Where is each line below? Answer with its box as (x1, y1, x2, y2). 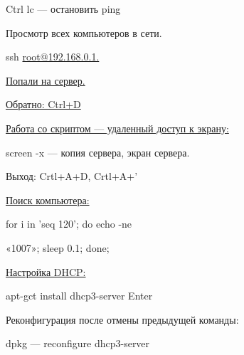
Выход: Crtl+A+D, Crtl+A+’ (6, 169, 138, 184)
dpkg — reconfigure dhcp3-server (6, 336, 150, 351)
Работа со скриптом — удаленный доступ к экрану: (6, 120, 229, 135)
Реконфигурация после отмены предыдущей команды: (6, 312, 239, 327)
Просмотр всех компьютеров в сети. (6, 25, 162, 40)
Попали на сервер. (6, 73, 85, 88)
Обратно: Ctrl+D (6, 97, 81, 112)
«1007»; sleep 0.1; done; (6, 240, 110, 255)
